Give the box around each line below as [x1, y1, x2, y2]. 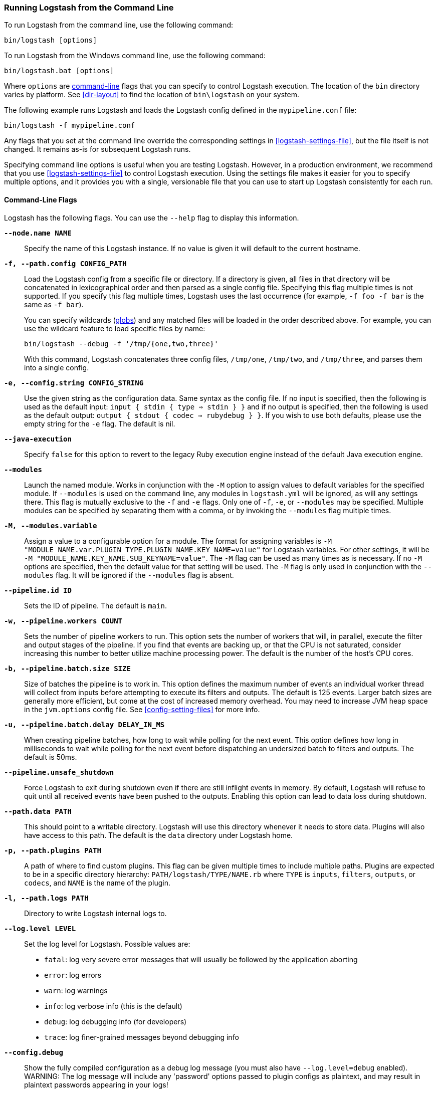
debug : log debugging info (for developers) [44, 1017, 187, 1026]
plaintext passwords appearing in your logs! [24, 1080, 168, 1089]
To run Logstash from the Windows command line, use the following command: [4, 51, 266, 60]
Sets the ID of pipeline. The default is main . [24, 601, 167, 610]
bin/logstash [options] [4, 36, 97, 45]
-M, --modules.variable [4, 521, 97, 530]
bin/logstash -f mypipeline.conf [4, 121, 135, 130]
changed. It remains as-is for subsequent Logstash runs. [4, 145, 191, 154]
